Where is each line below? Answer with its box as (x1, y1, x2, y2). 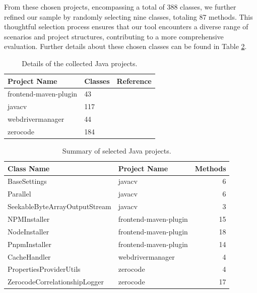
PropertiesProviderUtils (8, 264, 81, 274)
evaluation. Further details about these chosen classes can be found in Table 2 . (4, 41, 247, 52)
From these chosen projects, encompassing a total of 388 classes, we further (4, 2, 236, 12)
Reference (116, 75, 152, 86)
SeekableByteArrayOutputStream (8, 201, 111, 212)
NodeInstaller (8, 226, 49, 236)
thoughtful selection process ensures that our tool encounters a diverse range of (4, 21, 248, 32)
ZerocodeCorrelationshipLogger (8, 276, 104, 287)
